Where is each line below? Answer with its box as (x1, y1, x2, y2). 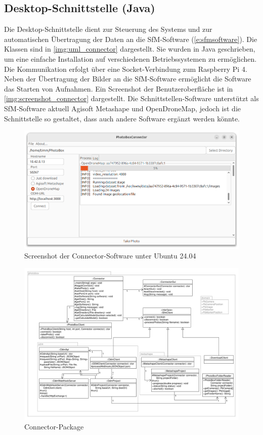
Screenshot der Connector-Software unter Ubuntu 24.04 (24, 250, 196, 261)
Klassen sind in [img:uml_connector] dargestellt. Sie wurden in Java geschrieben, (4, 43, 255, 54)
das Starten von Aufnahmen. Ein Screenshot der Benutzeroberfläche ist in (4, 83, 233, 94)
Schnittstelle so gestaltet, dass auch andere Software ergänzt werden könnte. (4, 113, 240, 123)
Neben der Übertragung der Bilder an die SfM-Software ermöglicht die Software (4, 73, 251, 84)
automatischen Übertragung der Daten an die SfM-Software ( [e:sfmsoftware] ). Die (4, 33, 257, 44)
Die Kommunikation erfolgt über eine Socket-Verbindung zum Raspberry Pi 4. (4, 63, 247, 74)
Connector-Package (24, 421, 84, 432)
